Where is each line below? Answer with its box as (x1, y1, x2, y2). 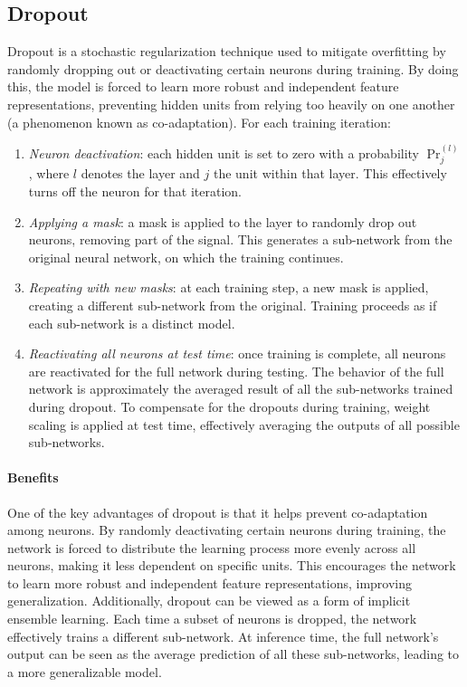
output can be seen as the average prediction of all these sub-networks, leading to (7, 644, 460, 663)
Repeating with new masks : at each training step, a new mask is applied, (28, 278, 429, 297)
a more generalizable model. (7, 662, 162, 681)
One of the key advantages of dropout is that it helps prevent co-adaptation (7, 502, 428, 521)
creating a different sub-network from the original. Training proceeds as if (28, 295, 437, 314)
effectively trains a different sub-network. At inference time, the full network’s (7, 626, 439, 645)
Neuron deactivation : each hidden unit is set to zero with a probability (28, 143, 420, 162)
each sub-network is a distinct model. (28, 313, 235, 332)
